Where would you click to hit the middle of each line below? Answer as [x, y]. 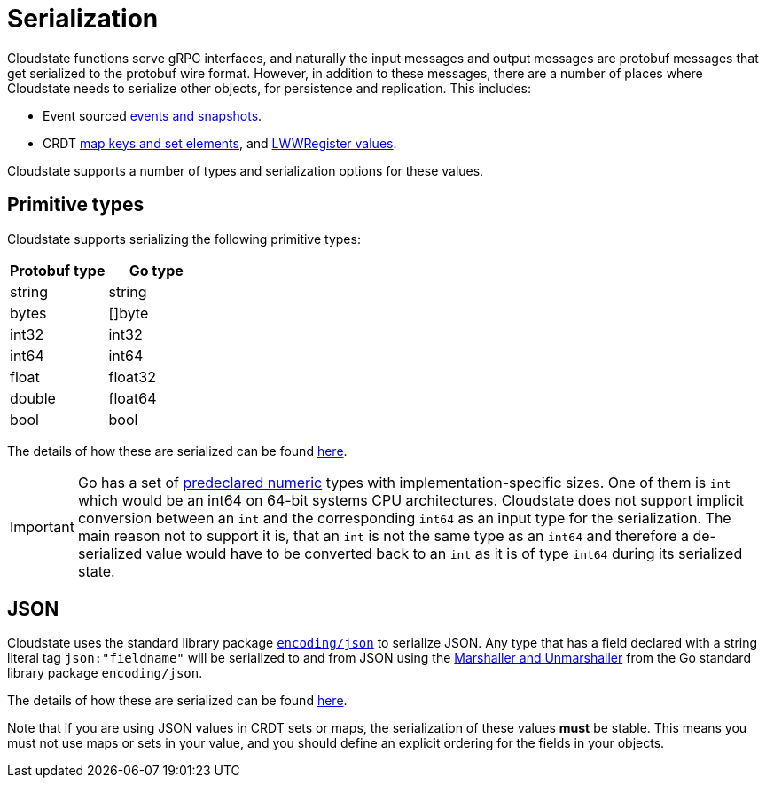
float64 [133, 398]
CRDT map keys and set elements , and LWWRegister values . [220, 143]
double [33, 398]
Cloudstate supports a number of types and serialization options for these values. [246, 170]
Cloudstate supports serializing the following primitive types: [184, 239]
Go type [156, 270]
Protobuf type [58, 270]
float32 [132, 377]
